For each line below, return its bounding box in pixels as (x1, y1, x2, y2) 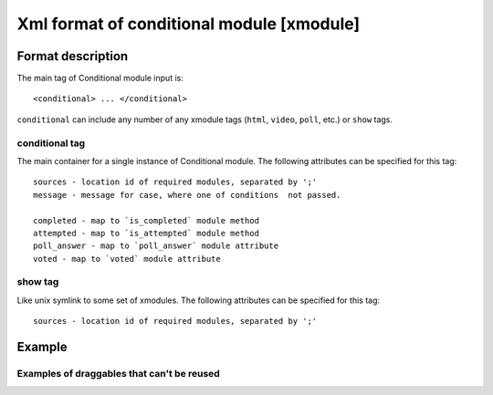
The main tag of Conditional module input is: (16, 73, 184, 84)
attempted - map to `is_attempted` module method (33, 228, 260, 238)
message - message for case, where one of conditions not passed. (33, 190, 341, 200)
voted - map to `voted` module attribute (33, 254, 221, 264)
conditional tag (16, 137, 86, 150)
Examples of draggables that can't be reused (16, 368, 221, 380)
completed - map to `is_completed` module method (33, 215, 260, 225)
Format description (16, 48, 129, 64)
